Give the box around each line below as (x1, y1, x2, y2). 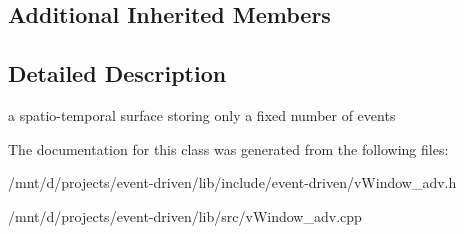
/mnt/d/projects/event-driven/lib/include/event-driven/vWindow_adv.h (8, 172, 457, 193)
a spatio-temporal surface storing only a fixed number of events (8, 104, 396, 125)
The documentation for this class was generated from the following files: (8, 138, 449, 159)
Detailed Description (8, 58, 227, 89)
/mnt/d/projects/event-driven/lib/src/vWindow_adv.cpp (8, 205, 362, 226)
